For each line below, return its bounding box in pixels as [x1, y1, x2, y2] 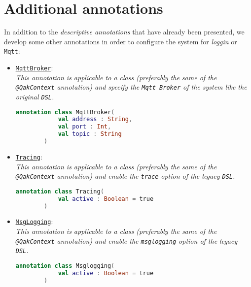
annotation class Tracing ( [15, 188, 104, 195]
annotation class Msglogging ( [15, 262, 115, 269]
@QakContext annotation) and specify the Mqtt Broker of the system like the [15, 82, 247, 92]
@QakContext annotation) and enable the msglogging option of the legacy [15, 235, 238, 246]
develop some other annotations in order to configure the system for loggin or [4, 36, 237, 46]
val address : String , [58, 116, 133, 123]
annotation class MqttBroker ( [15, 108, 115, 116]
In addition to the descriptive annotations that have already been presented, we [4, 27, 245, 37]
